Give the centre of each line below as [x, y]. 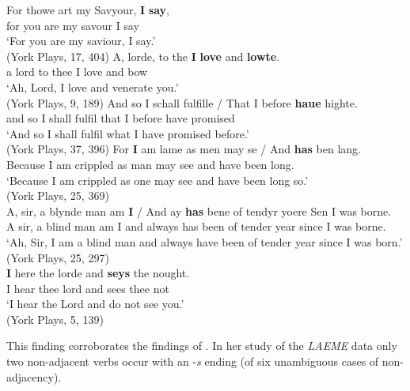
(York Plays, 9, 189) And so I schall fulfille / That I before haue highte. [182, 102]
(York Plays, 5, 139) [55, 319]
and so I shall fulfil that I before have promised [121, 118]
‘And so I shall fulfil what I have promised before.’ [128, 133]
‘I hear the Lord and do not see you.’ [95, 304]
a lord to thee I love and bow [77, 71]
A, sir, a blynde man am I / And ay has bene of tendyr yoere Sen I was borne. [199, 211]
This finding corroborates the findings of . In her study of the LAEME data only [202, 346]
